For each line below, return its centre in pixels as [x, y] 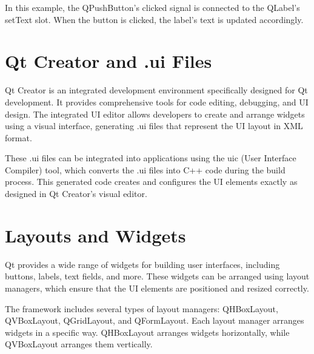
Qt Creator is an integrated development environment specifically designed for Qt [156, 90]
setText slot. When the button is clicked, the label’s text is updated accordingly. [154, 19]
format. [18, 137]
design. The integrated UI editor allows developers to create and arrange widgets [155, 114]
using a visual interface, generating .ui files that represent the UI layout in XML [154, 126]
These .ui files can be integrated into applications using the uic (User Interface [151, 158]
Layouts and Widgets [95, 235]
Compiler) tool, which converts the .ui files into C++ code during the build [145, 169]
